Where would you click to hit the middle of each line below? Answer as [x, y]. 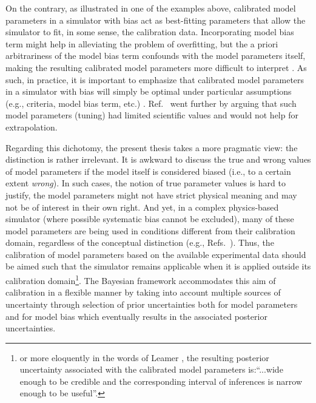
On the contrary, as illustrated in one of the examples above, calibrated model [151, 8]
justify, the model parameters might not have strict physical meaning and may [151, 195]
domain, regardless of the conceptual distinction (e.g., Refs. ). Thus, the [140, 242]
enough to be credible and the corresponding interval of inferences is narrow [161, 381]
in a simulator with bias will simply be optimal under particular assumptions [149, 91]
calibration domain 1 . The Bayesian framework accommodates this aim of [141, 279]
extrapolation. [32, 127]
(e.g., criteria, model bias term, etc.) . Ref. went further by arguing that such [151, 103]
